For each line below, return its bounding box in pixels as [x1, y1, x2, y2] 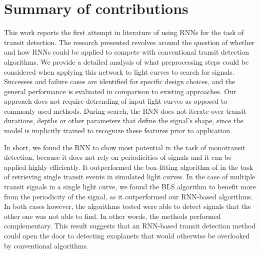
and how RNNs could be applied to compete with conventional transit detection [4, 47, 249, 57]
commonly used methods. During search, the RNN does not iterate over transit [4, 105, 246, 116]
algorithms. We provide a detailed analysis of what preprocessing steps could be [4, 56, 249, 67]
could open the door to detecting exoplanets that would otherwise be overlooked [4, 230, 250, 240]
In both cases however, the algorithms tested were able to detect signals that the [4, 201, 251, 211]
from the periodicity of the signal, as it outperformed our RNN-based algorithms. [4, 191, 253, 201]
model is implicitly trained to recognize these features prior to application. [4, 125, 232, 136]
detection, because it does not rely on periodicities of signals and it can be [4, 152, 232, 162]
